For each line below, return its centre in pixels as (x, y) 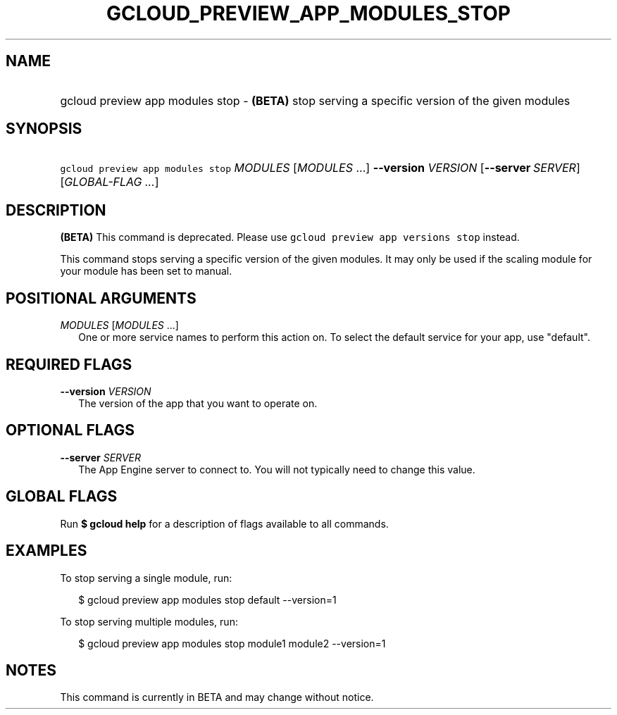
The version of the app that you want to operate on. (198, 403)
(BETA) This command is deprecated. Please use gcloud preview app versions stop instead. (290, 237)
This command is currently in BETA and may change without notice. (217, 697)
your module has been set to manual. (146, 271)
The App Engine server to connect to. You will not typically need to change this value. (277, 469)
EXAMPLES (46, 551)
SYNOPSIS (44, 129)
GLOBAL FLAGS (62, 497)
